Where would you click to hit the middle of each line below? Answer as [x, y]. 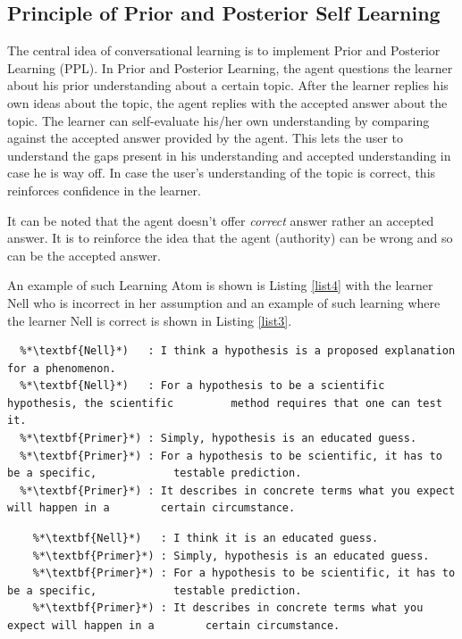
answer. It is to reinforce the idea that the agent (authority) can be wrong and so [230, 238]
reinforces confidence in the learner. [104, 190]
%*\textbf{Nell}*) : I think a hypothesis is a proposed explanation [238, 351]
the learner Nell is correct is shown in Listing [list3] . [150, 320]
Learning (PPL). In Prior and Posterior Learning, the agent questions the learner [230, 67]
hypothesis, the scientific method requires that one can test [225, 403]
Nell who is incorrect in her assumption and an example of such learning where [224, 302]
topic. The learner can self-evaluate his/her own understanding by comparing [218, 120]
